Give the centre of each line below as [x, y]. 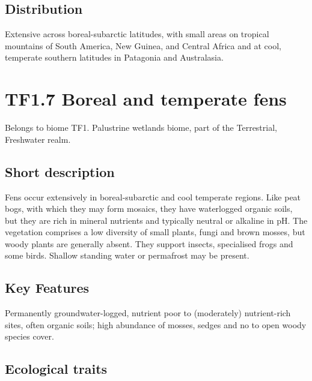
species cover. [29, 336]
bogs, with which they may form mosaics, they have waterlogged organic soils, [149, 208]
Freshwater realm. [38, 139]
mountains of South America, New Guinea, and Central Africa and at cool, [143, 45]
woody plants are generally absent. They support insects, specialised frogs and [149, 243]
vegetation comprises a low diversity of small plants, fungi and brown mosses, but [155, 232]
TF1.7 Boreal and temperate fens [146, 99]
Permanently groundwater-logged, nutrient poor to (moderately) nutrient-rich [148, 313]
